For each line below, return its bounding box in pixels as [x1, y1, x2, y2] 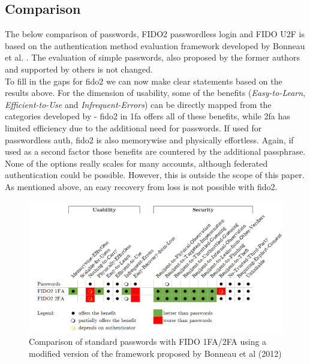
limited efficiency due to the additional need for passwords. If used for [5, 121, 262, 134]
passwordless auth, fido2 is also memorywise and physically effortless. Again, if [5, 133, 294, 146]
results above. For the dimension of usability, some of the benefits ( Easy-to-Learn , [5, 86, 306, 99]
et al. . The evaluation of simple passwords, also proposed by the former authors [5, 51, 300, 64]
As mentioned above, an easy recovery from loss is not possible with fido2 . [5, 180, 278, 192]
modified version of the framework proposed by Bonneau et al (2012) [29, 347, 282, 359]
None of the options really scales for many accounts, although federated [5, 157, 268, 169]
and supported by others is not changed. [5, 62, 153, 75]
